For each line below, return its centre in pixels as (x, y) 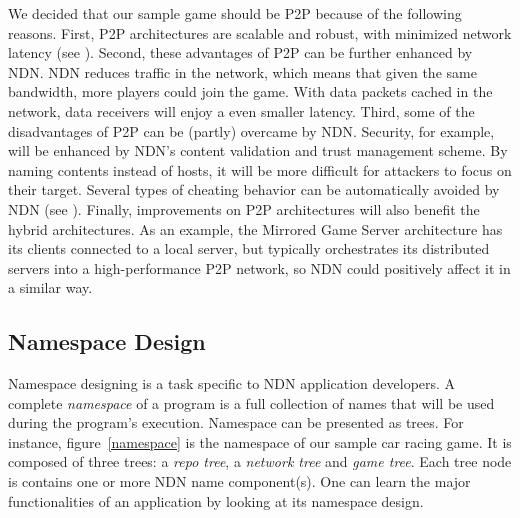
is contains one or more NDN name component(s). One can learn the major (239, 481)
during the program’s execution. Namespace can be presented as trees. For (236, 422)
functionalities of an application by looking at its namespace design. (216, 500)
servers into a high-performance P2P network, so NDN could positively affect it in (259, 267)
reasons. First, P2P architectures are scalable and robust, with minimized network (260, 32)
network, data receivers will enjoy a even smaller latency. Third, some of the (241, 110)
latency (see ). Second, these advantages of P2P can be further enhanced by (240, 52)
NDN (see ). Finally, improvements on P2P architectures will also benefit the (244, 208)
